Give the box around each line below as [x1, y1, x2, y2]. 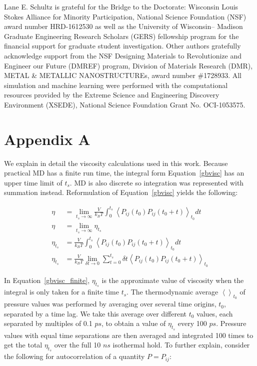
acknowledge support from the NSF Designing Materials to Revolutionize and [4, 50, 242, 60]
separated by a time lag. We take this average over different [4, 308, 187, 318]
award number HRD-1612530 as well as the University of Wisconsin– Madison [4, 21, 243, 31]
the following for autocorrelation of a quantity [4, 351, 145, 361]
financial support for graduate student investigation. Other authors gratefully [4, 40, 241, 51]
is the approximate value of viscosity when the [101, 274, 244, 285]
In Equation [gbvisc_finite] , [4, 274, 90, 285]
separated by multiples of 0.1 [4, 318, 92, 328]
